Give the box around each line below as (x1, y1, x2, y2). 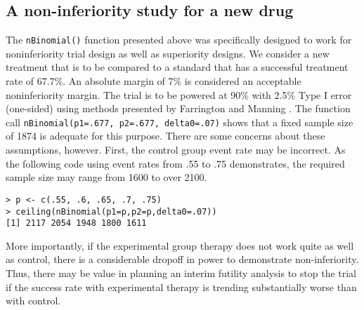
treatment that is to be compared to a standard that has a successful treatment (6, 60, 349, 74)
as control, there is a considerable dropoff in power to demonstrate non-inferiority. (6, 252, 359, 267)
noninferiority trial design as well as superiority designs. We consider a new (6, 46, 330, 60)
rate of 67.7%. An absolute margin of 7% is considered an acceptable (6, 74, 301, 88)
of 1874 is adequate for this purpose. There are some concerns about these (6, 128, 325, 143)
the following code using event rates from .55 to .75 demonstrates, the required (6, 156, 345, 170)
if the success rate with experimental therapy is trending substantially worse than (6, 279, 357, 294)
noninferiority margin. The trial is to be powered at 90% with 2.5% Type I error (6, 87, 352, 102)
